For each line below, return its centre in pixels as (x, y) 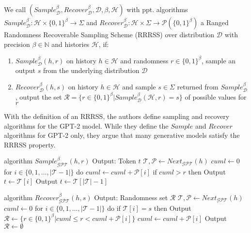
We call (15, 9)
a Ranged (215, 22)
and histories (71, 44)
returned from (198, 86)
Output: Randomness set (131, 197)
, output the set (39, 96)
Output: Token (114, 161)
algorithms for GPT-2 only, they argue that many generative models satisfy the (122, 135)
